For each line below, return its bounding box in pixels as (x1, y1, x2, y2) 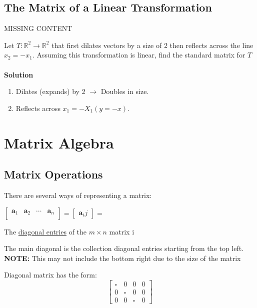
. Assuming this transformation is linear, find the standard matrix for (32, 49, 245, 60)
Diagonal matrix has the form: (4, 269, 97, 280)
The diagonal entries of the (4, 226, 87, 236)
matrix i (109, 226, 134, 236)
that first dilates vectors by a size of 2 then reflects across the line (51, 39, 253, 50)
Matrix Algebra (4, 132, 114, 152)
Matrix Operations (4, 166, 103, 182)
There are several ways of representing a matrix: (4, 189, 152, 200)
